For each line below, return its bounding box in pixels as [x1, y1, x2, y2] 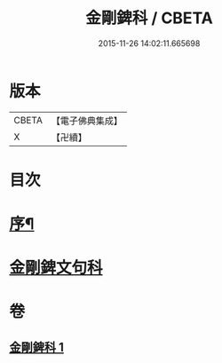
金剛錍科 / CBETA [85, 8, 213, 28]
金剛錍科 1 [9, 339, 65, 355]
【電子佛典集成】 [51, 114, 123, 127]
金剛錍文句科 [9, 258, 104, 278]
